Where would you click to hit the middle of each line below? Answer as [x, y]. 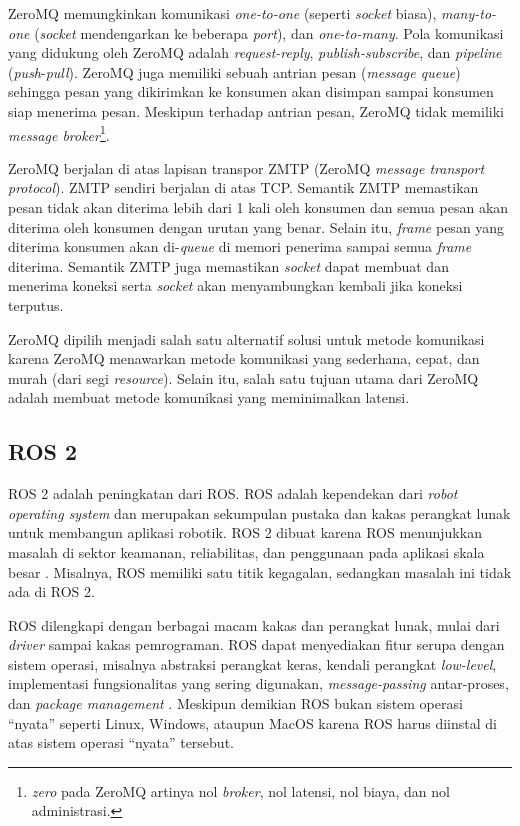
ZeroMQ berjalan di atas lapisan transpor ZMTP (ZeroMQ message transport [246, 167]
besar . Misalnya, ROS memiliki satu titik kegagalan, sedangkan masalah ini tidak [260, 571]
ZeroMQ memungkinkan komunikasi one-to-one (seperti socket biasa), [222, 13]
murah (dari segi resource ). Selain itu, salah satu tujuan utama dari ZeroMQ [243, 377]
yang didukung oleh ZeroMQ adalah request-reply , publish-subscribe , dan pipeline [255, 52]
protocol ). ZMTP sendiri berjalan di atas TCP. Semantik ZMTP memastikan [243, 187]
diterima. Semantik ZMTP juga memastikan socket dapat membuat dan [228, 265]
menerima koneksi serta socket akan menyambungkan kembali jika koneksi [235, 285]
